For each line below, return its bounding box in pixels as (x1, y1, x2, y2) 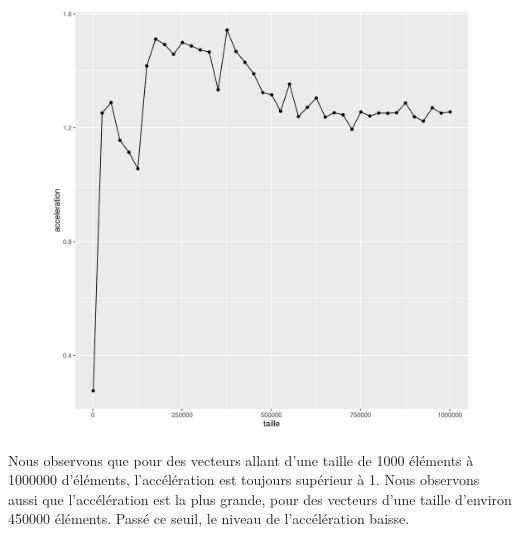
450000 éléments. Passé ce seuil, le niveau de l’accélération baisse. (8, 508, 410, 529)
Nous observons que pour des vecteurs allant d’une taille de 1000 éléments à (8, 449, 474, 470)
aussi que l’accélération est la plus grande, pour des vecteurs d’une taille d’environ (8, 488, 512, 509)
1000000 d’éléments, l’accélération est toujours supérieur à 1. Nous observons (8, 469, 480, 490)
